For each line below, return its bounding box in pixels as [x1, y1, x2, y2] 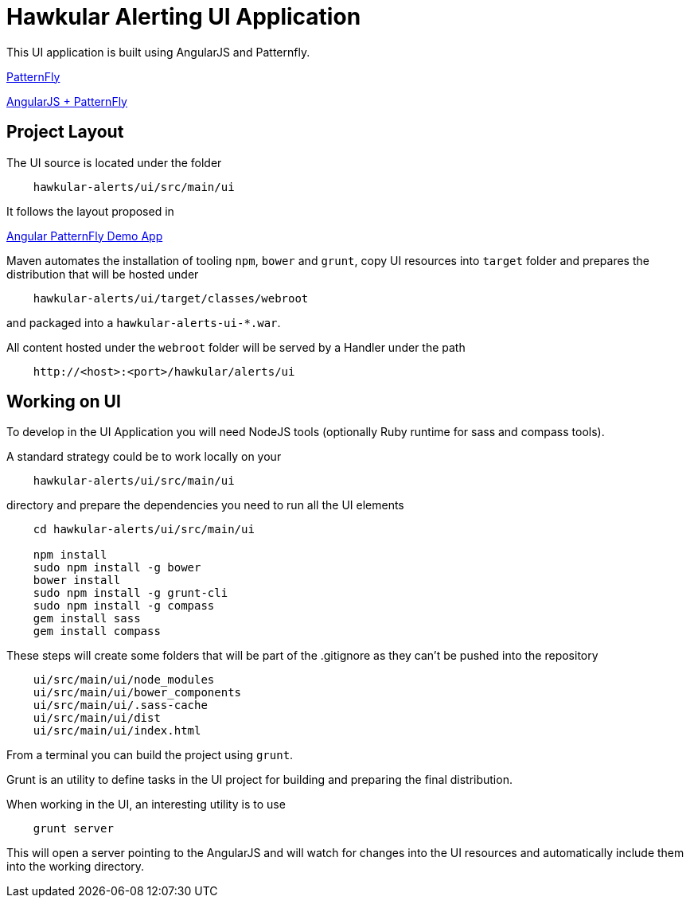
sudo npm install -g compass [33, 599, 215, 613]
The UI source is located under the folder [6, 155, 222, 169]
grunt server [33, 822, 114, 836]
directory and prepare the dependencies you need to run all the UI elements [6, 498, 404, 512]
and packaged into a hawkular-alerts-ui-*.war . [6, 315, 281, 329]
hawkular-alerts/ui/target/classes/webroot [33, 291, 309, 305]
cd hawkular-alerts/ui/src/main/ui [33, 523, 255, 536]
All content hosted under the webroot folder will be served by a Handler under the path [6, 340, 466, 354]
